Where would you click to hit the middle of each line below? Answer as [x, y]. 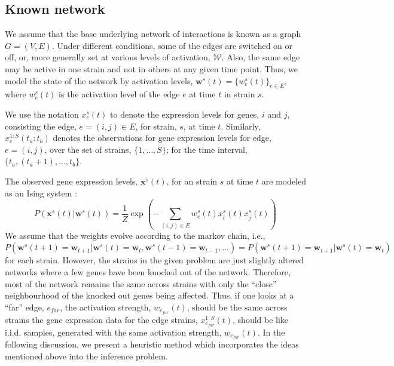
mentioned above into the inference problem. [86, 356]
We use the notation [42, 114]
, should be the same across [237, 307]
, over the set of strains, [88, 149]
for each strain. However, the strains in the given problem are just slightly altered [154, 260]
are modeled [284, 181]
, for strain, [156, 126]
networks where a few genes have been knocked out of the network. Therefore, [148, 272]
